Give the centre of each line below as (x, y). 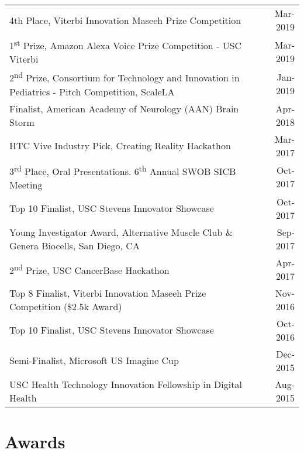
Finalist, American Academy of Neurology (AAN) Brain (124, 108)
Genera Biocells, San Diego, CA (75, 245)
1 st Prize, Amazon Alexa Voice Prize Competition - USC (126, 45)
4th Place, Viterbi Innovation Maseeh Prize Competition (125, 20)
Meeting (26, 184)
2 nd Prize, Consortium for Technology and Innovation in (125, 77)
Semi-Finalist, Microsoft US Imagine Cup (94, 361)
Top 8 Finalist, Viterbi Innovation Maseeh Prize (108, 293)
